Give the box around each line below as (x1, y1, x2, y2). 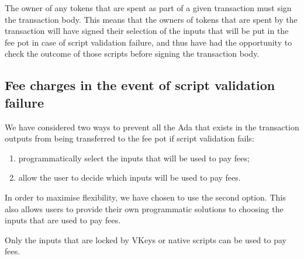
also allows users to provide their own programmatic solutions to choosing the (5, 202, 284, 215)
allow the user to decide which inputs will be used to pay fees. (18, 171, 241, 184)
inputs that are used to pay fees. (5, 214, 121, 226)
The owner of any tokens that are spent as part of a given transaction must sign (5, 2, 292, 13)
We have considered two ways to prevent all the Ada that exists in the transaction (5, 120, 299, 133)
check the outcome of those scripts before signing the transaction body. (5, 47, 260, 60)
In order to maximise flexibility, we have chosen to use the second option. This (5, 191, 286, 203)
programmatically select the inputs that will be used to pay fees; (18, 151, 250, 164)
